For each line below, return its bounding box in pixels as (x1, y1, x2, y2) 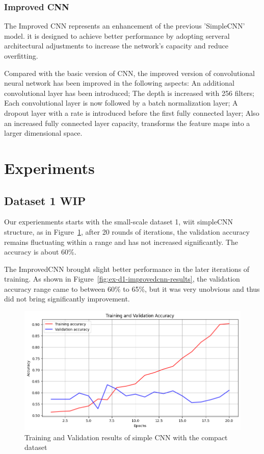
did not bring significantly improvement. (4, 293, 130, 304)
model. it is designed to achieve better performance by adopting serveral (4, 30, 230, 41)
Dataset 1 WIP (4, 192, 86, 208)
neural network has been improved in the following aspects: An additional (4, 78, 234, 88)
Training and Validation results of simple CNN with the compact (24, 432, 228, 442)
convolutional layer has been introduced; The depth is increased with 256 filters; (4, 87, 254, 98)
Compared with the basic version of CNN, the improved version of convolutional (4, 67, 255, 78)
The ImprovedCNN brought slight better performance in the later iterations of (4, 263, 250, 274)
